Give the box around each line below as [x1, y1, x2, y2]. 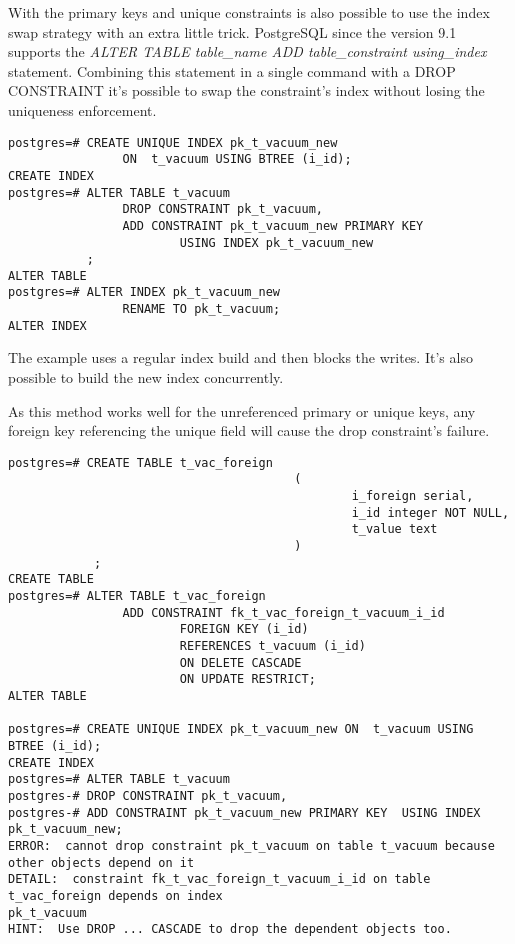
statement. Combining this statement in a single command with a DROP [8, 60, 456, 81]
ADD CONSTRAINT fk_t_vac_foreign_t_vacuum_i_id [122, 605, 445, 620]
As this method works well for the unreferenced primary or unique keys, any [8, 400, 476, 421]
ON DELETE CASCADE [179, 655, 302, 670]
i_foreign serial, [351, 489, 474, 504]
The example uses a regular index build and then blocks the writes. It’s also [8, 347, 473, 368]
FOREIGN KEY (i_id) [179, 622, 309, 637]
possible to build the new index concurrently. [8, 367, 284, 388]
